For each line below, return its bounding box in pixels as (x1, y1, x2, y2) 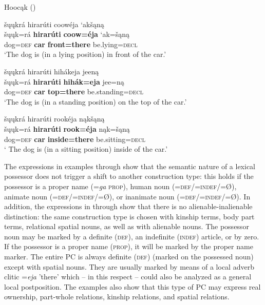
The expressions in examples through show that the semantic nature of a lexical (4, 160, 255, 171)
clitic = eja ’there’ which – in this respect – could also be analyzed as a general (4, 271, 252, 282)
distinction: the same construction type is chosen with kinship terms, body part (4, 211, 255, 221)
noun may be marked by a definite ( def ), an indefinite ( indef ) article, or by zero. (4, 231, 259, 241)
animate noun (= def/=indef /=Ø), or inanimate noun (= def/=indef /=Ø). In (4, 191, 251, 201)
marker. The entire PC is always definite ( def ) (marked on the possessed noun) (4, 251, 254, 262)
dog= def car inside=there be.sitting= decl (4, 133, 146, 144)
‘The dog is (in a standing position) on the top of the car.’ (4, 96, 187, 107)
